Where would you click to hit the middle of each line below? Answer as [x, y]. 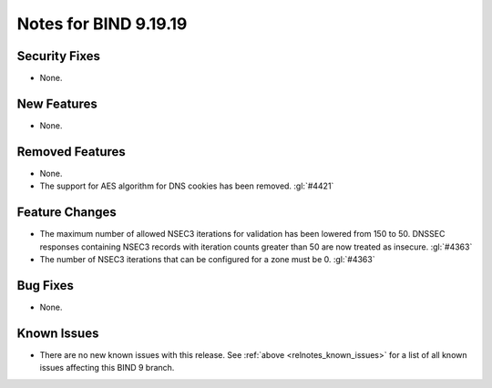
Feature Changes [67, 213]
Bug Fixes [46, 286]
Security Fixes [58, 56]
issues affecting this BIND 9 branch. [107, 368]
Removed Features [72, 152]
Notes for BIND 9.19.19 [102, 24]
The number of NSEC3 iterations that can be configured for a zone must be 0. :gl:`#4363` [207, 259]
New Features [57, 103]
